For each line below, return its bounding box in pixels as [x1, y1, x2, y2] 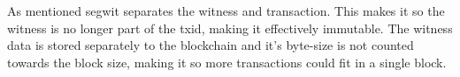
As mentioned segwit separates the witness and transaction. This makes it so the [7, 2, 445, 19]
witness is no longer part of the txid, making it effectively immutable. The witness [7, 18, 453, 37]
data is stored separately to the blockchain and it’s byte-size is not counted [7, 36, 414, 54]
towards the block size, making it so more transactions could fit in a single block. [7, 52, 447, 71]
